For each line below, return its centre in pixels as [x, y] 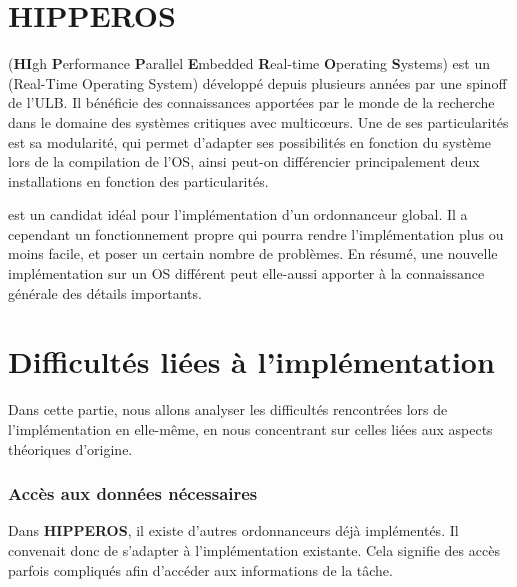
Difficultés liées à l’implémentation [251, 361]
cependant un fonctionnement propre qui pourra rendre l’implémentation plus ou [256, 233]
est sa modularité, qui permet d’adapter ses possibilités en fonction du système [250, 141]
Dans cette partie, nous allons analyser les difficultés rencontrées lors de [228, 409]
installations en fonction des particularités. [138, 180]
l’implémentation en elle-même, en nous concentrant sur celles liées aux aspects [250, 428]
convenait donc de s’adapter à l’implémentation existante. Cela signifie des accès [254, 549]
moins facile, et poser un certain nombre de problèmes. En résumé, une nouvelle [253, 253]
